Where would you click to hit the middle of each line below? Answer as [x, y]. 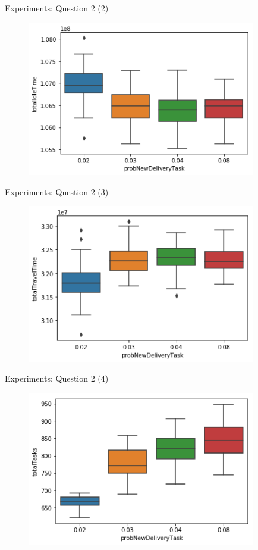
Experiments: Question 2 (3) [57, 191]
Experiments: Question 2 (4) [57, 378]
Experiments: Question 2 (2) [57, 8]
